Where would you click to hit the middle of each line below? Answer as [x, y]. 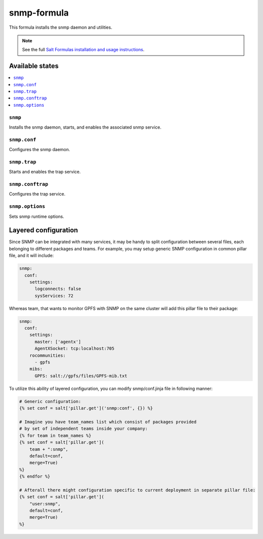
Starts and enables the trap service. [45, 172]
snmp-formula [39, 13]
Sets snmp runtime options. [37, 216]
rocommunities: [47, 355]
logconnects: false [58, 289]
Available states [34, 66]
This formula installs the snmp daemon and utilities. [61, 27]
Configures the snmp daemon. [39, 150]
